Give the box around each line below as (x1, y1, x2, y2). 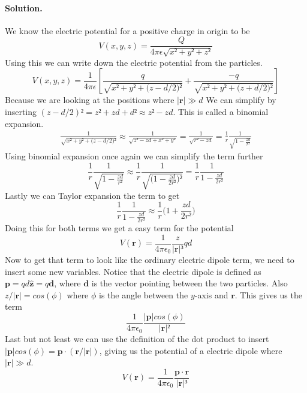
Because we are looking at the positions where (5, 93, 174, 106)
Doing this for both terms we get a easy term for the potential (5, 222, 234, 234)
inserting (5, 105, 37, 118)
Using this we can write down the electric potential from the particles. (5, 56, 263, 68)
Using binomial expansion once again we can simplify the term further (5, 150, 263, 162)
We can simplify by (206, 93, 276, 106)
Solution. (5, 1, 43, 14)
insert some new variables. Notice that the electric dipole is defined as (5, 265, 261, 277)
